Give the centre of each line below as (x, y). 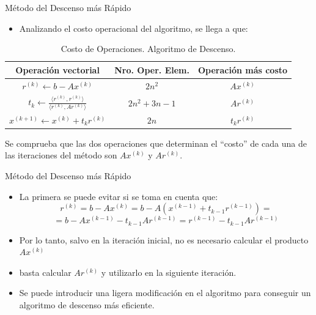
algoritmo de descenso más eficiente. (87, 305)
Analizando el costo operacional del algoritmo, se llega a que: (134, 28)
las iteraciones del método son (61, 155)
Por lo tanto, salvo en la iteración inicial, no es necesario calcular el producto (164, 239)
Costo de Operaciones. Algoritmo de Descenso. (148, 49)
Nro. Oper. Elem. (152, 69)
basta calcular (45, 272)
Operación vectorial (57, 69)
